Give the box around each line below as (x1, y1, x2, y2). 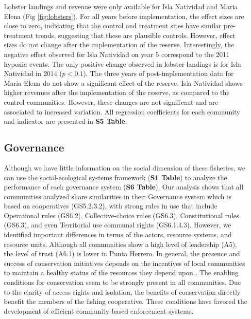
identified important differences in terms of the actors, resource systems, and (4, 229, 232, 240)
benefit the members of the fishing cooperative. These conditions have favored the (4, 296, 247, 306)
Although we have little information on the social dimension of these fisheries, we (4, 162, 246, 172)
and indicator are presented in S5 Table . (4, 116, 127, 126)
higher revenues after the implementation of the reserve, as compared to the (4, 87, 230, 97)
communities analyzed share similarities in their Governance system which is (4, 191, 232, 201)
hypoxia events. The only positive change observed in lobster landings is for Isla (4, 58, 241, 69)
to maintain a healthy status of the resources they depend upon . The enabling (4, 267, 239, 278)
